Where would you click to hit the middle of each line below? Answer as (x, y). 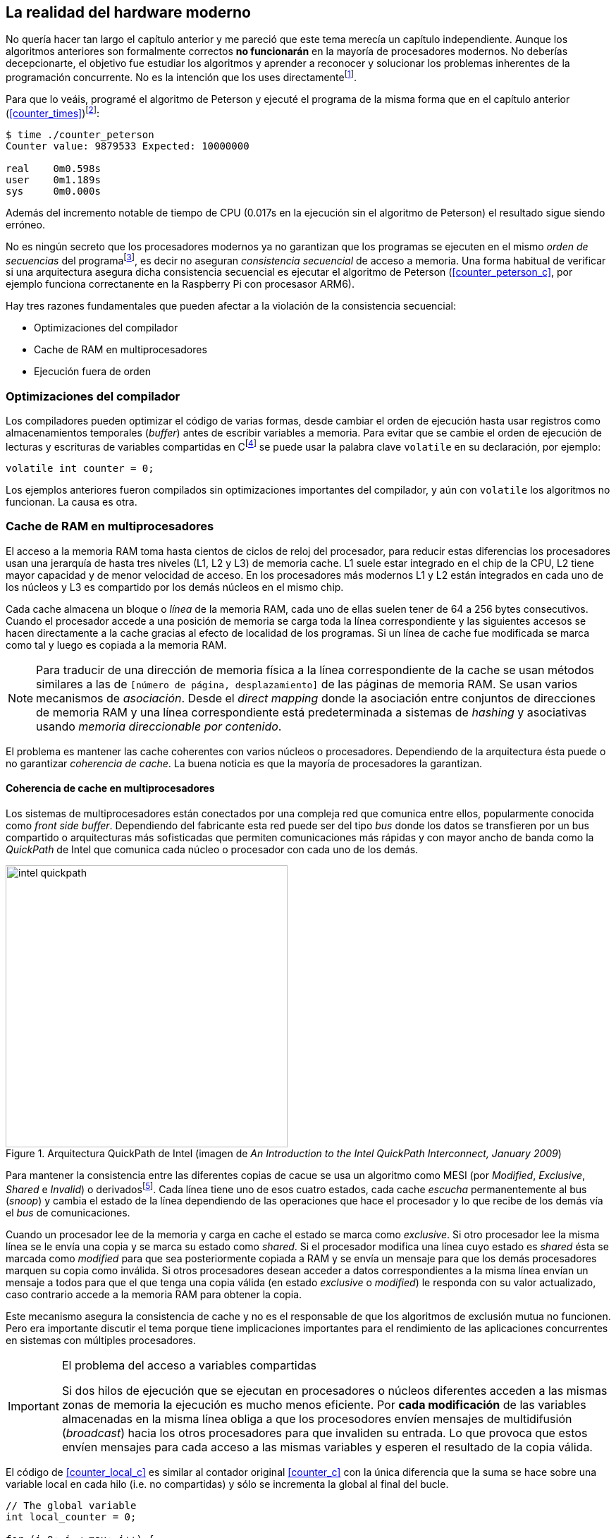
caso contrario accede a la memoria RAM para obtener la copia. (154, 1295)
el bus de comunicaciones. (68, 1213)
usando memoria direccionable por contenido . (159, 726)
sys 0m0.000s (53, 191)
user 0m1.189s (53, 179)
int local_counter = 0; (71, 1517)
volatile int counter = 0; (80, 468)
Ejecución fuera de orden (93, 372)
